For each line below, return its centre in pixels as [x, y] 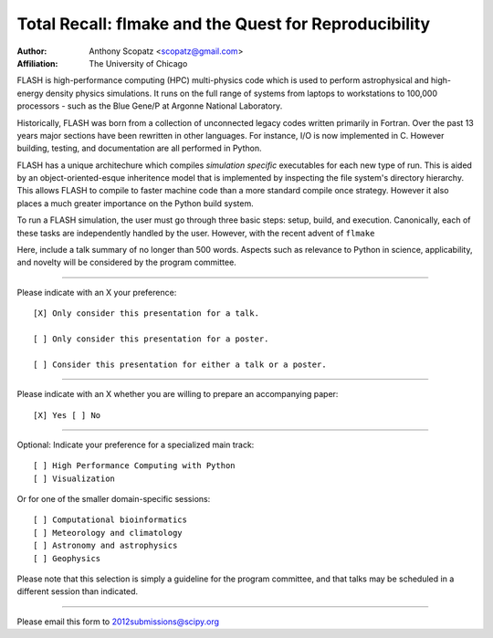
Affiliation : [37, 63]
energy [31, 93]
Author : [32, 51]
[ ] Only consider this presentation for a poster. [151, 339]
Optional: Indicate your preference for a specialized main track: [136, 445]
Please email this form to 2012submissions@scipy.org [118, 622]
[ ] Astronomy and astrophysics [105, 546]
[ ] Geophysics [67, 558]
